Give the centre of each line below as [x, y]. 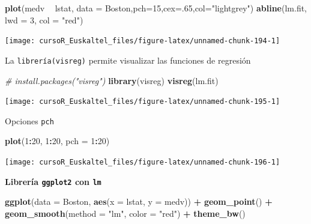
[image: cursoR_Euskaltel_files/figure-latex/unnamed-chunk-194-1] [143, 41]
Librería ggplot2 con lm [53, 181]
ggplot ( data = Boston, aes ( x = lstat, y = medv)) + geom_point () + [139, 201]
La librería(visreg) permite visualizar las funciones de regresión [128, 60]
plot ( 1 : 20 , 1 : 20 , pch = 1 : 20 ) [57, 141]
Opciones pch [29, 120]
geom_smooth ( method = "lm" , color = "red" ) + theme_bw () [125, 213]
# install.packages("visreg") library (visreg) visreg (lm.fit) [112, 80]
